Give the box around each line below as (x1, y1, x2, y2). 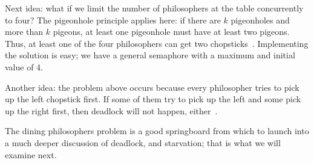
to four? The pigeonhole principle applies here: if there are (5, 13, 221, 26)
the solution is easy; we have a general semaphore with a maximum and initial (5, 49, 295, 61)
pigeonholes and (231, 13, 290, 26)
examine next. (5, 148, 57, 161)
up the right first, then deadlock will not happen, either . (5, 104, 218, 117)
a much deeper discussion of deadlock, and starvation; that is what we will (5, 136, 281, 149)
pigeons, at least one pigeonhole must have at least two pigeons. (53, 25, 290, 38)
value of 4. (5, 60, 43, 73)
